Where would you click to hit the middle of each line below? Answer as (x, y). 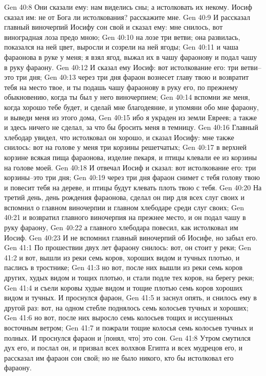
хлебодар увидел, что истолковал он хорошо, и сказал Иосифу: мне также (119, 137)
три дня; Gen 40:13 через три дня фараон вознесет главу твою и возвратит (132, 77)
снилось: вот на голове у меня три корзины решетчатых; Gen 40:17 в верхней (126, 147)
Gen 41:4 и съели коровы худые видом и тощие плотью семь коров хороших (124, 287)
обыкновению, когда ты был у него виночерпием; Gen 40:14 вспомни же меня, (127, 97)
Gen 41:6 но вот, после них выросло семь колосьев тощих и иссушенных (119, 317)
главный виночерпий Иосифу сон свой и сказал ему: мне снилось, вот (113, 27)
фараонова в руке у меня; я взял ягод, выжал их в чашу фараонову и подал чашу (131, 57)
